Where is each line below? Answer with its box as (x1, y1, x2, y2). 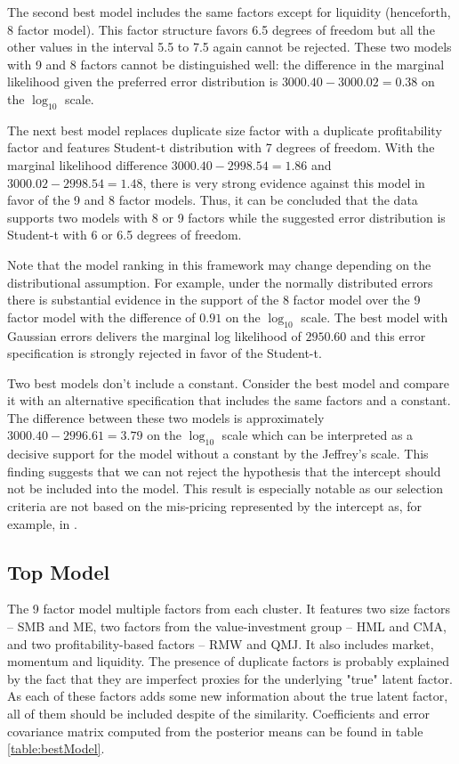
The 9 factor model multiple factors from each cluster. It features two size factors (7, 599, 450, 618)
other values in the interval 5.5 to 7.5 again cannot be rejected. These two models (7, 37, 452, 56)
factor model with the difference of (7, 307, 196, 326)
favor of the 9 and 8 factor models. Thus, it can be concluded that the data (7, 191, 418, 209)
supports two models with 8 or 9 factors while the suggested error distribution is (7, 207, 446, 226)
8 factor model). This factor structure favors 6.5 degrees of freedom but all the (7, 20, 435, 38)
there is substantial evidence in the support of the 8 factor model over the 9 (7, 290, 421, 309)
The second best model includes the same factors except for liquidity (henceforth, (7, 3, 451, 20)
